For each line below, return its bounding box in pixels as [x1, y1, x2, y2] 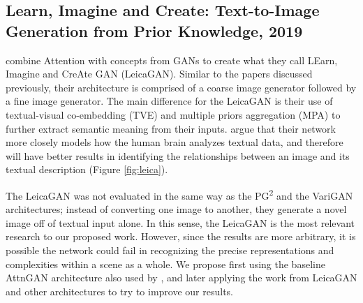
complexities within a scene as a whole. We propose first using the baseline [6, 256, 325, 271]
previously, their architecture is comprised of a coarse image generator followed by [6, 80, 357, 94]
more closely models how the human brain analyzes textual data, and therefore [6, 135, 343, 149]
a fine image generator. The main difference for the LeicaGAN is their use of [6, 94, 333, 108]
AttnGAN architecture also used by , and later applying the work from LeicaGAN [6, 270, 357, 285]
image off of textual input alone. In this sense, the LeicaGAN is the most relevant [6, 215, 355, 230]
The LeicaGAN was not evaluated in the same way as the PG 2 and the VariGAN [6, 186, 353, 202]
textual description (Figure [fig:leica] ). [6, 162, 168, 177]
